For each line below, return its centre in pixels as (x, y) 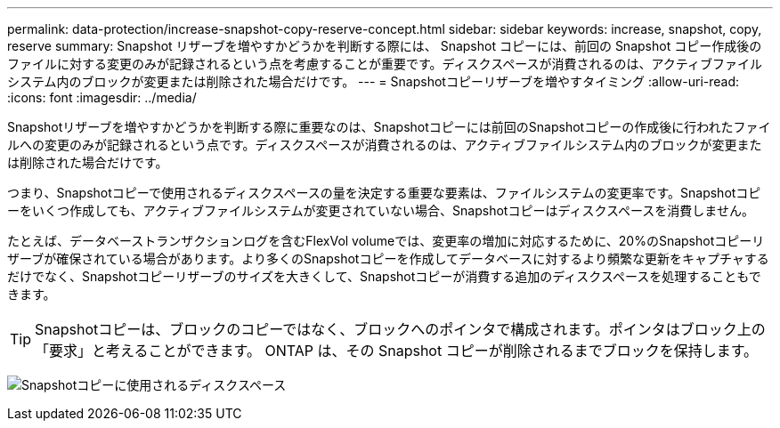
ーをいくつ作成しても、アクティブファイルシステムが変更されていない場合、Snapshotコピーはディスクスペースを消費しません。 (381, 210)
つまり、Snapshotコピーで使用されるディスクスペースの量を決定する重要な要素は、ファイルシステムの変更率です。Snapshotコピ (384, 193)
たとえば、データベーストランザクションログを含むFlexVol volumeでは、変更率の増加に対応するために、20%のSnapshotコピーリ (386, 241)
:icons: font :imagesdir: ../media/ (102, 97)
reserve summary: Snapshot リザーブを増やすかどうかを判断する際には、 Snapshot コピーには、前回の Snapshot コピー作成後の (385, 46)
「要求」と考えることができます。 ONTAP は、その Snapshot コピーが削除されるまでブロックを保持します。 (397, 351)
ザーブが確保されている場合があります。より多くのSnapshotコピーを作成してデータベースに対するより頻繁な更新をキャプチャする (388, 258)
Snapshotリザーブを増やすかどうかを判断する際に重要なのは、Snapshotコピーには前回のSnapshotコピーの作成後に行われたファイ (389, 127)
